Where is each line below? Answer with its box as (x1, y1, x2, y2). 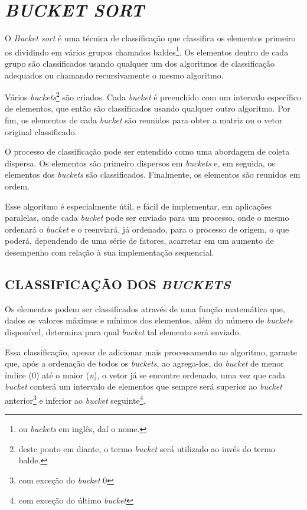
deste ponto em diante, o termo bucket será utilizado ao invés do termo (18, 442, 275, 455)
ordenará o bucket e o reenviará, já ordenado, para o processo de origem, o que (5, 223, 289, 235)
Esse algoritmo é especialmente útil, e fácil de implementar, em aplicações (5, 200, 272, 212)
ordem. (5, 179, 30, 192)
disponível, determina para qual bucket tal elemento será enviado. (5, 325, 241, 338)
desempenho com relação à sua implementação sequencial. (5, 246, 214, 258)
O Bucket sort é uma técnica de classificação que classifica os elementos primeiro (5, 32, 296, 44)
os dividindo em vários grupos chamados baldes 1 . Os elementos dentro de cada (5, 44, 289, 58)
